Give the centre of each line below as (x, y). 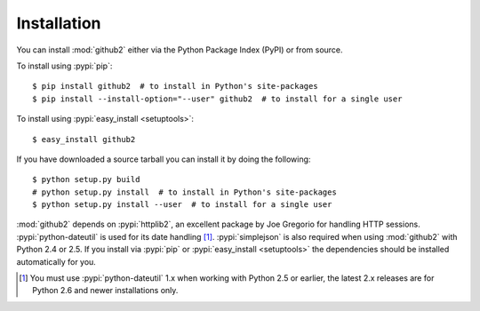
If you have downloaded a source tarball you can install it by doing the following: (164, 159)
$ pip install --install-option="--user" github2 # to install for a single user (217, 99)
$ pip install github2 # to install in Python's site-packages (176, 86)
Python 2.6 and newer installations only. (105, 291)
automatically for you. (56, 261)
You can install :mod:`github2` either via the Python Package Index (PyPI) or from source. (180, 50)
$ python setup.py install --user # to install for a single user (182, 205)
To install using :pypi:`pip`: (64, 66)
